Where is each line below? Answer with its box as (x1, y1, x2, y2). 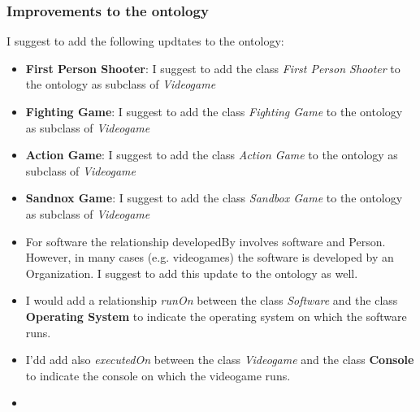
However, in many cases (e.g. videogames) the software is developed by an (25, 249, 394, 266)
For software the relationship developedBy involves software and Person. (25, 232, 386, 249)
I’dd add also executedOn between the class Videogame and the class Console (25, 351, 414, 368)
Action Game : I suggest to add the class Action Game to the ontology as (25, 146, 398, 163)
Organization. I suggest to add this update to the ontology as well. (25, 264, 358, 281)
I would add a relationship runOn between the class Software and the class (25, 292, 398, 309)
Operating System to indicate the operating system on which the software (25, 307, 407, 324)
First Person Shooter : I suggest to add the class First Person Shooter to (25, 59, 401, 76)
